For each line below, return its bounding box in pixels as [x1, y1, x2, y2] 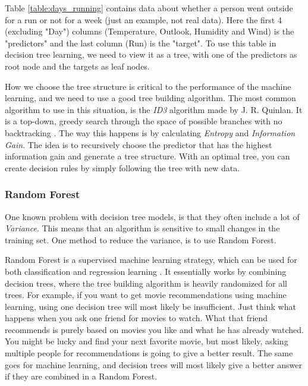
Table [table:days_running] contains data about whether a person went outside [5, 2, 293, 14]
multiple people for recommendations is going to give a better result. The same [5, 347, 293, 359]
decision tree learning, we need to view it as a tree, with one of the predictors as [5, 48, 297, 61]
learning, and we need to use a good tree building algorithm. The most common [5, 92, 296, 104]
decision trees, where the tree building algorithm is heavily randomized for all [5, 277, 287, 289]
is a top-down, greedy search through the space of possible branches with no [5, 115, 282, 127]
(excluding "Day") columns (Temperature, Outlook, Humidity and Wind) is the [5, 25, 294, 37]
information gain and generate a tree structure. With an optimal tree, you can [5, 150, 290, 162]
